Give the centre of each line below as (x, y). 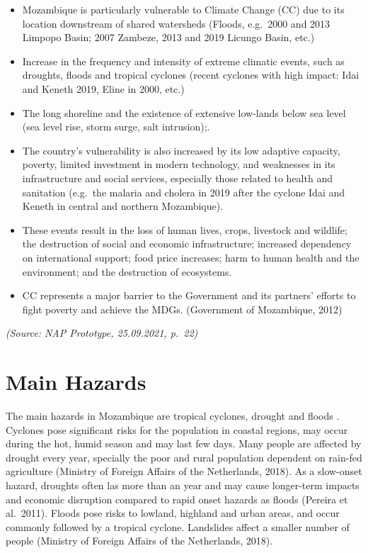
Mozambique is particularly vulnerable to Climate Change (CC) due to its (183, 9)
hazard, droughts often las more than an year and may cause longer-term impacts (183, 485)
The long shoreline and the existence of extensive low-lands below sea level (184, 112)
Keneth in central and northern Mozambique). (123, 206)
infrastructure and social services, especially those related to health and (177, 178)
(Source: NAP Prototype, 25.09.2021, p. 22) (102, 333)
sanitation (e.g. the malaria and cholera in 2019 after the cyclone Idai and (184, 192)
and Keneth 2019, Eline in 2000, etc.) (103, 88)
